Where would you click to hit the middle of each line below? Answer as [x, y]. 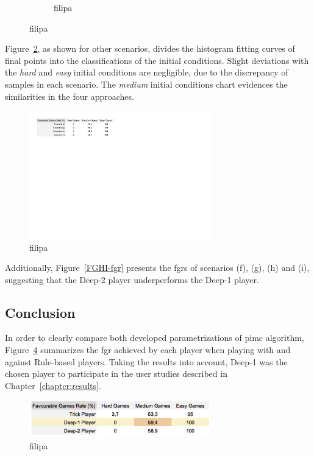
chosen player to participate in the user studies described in [116, 374]
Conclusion [40, 312]
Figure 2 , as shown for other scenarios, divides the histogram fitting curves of [150, 48]
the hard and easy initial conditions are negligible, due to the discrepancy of [147, 72]
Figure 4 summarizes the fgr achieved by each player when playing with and [148, 350]
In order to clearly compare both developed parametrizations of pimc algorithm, [155, 338]
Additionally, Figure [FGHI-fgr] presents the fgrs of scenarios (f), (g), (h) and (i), [157, 268]
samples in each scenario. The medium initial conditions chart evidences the [146, 84]
